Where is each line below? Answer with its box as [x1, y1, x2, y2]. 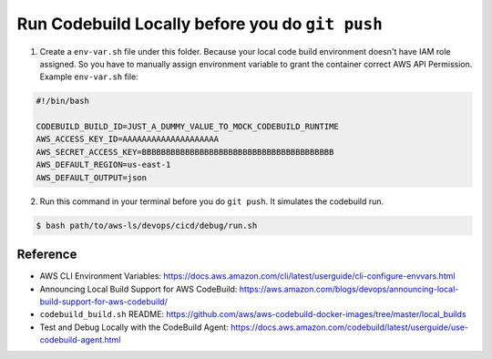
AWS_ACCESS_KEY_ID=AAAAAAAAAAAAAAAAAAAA [36, 134, 219, 145]
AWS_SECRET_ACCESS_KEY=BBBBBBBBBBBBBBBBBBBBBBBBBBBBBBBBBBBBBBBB [36, 147, 334, 157]
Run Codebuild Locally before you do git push [16, 14, 383, 34]
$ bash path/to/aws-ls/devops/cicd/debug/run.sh [36, 220, 258, 231]
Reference [16, 247, 77, 262]
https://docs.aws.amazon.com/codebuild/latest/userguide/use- [231, 322, 469, 333]
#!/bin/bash [36, 96, 90, 107]
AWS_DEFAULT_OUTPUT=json [36, 172, 148, 182]
